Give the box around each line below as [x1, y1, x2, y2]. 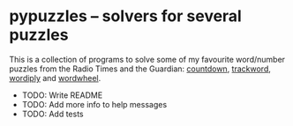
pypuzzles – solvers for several [9, 6, 243, 26]
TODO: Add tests [21, 108, 84, 119]
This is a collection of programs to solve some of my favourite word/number [9, 54, 285, 64]
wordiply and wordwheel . [9, 72, 101, 83]
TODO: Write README [21, 90, 103, 100]
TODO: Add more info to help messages [21, 99, 168, 109]
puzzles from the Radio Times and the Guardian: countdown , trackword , [9, 63, 272, 74]
